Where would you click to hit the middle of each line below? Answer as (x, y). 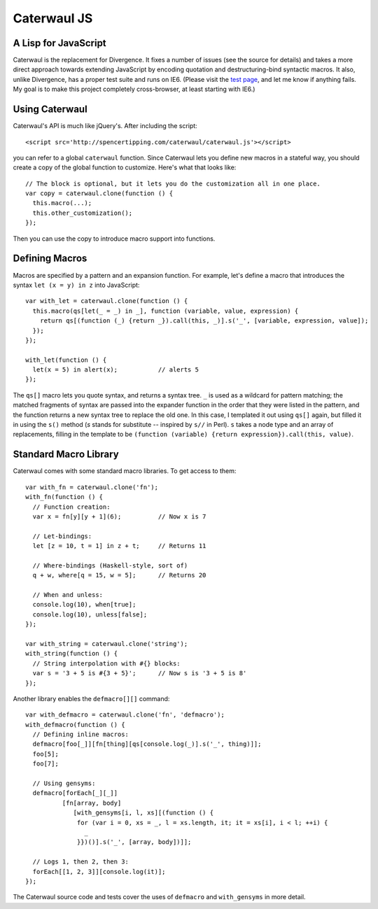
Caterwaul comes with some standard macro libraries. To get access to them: (125, 471)
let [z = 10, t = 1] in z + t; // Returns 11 (119, 546)
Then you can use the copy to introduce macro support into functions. (114, 239)
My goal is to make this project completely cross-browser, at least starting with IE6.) (134, 89)
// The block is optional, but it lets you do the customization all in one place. (173, 183)
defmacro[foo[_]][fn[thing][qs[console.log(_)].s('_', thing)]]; (147, 744)
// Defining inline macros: (81, 734)
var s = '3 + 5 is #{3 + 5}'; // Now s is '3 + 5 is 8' (140, 673)
